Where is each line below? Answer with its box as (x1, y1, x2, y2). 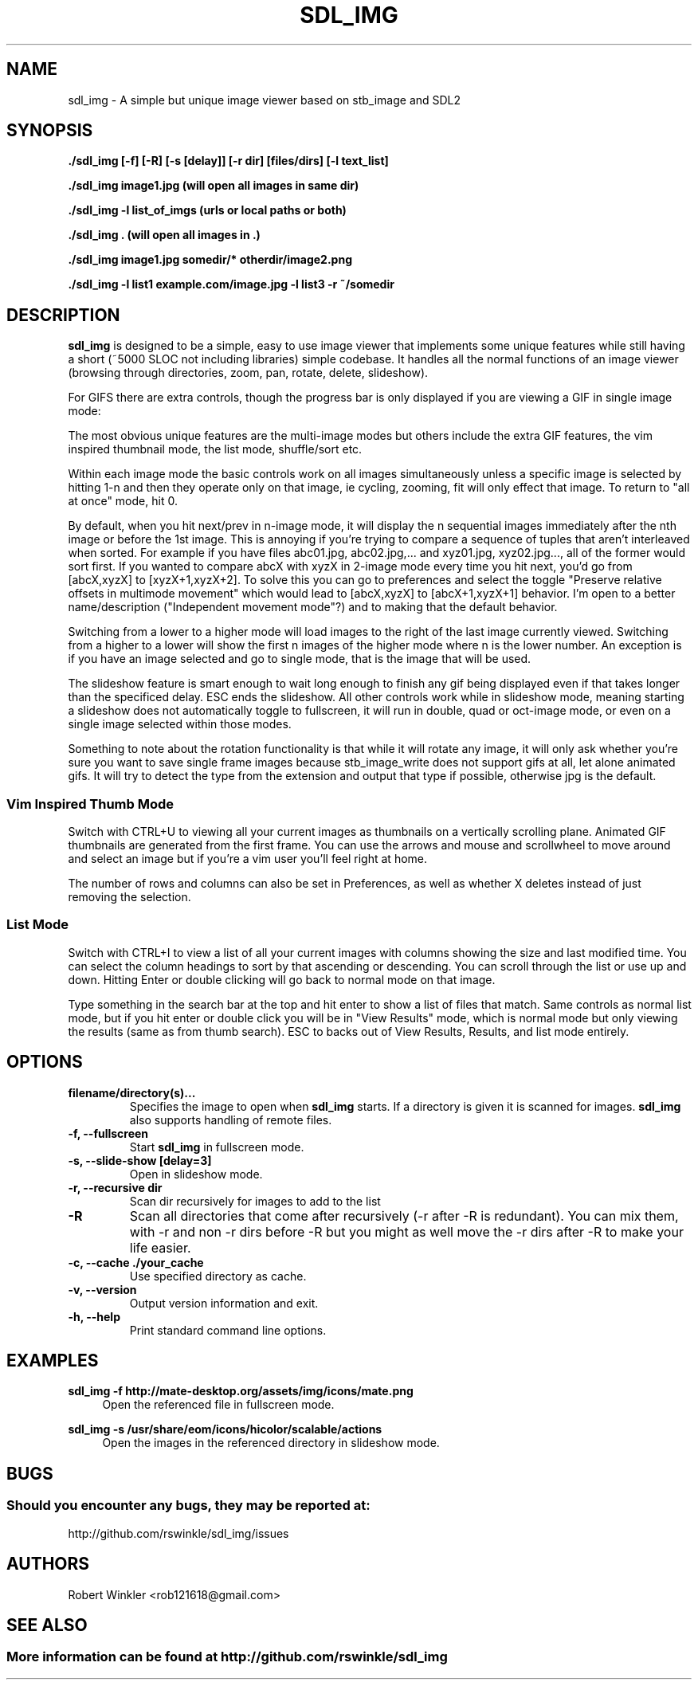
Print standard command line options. (129, 1323, 327, 1337)
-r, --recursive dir (68, 1180, 163, 1194)
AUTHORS (6, 1554, 90, 1574)
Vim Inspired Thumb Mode (6, 795, 174, 812)
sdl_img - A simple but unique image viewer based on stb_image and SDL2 (68, 92, 461, 107)
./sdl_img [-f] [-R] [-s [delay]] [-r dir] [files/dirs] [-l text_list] (68, 154, 389, 168)
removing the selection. (68, 890, 191, 904)
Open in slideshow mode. (129, 1166, 263, 1181)
